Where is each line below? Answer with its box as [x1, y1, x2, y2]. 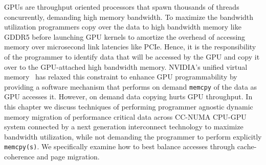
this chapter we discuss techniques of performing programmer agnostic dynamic [4, 101, 253, 112]
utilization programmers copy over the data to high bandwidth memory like [4, 21, 241, 32]
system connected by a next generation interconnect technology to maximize [4, 121, 243, 132]
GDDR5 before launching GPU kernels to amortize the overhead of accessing [4, 31, 246, 42]
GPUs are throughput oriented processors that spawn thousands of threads [4, 2, 239, 12]
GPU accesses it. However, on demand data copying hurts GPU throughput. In [4, 91, 253, 102]
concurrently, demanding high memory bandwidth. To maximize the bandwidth [4, 11, 254, 22]
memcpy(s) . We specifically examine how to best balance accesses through [4, 141, 235, 152]
